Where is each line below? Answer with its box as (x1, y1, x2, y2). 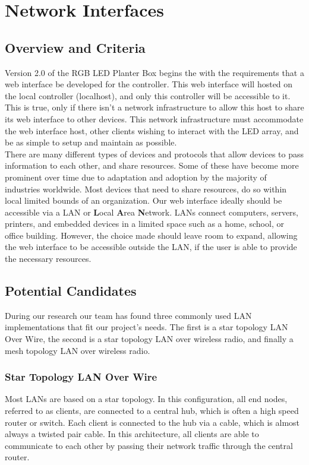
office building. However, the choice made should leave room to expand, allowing (5, 229, 298, 241)
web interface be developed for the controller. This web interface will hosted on (5, 78, 293, 90)
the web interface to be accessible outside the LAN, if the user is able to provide (5, 241, 297, 253)
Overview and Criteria (5, 38, 146, 56)
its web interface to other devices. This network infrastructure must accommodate (5, 112, 304, 125)
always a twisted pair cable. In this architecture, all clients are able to (5, 428, 259, 440)
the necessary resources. (5, 252, 92, 265)
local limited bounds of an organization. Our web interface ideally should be (5, 194, 282, 207)
